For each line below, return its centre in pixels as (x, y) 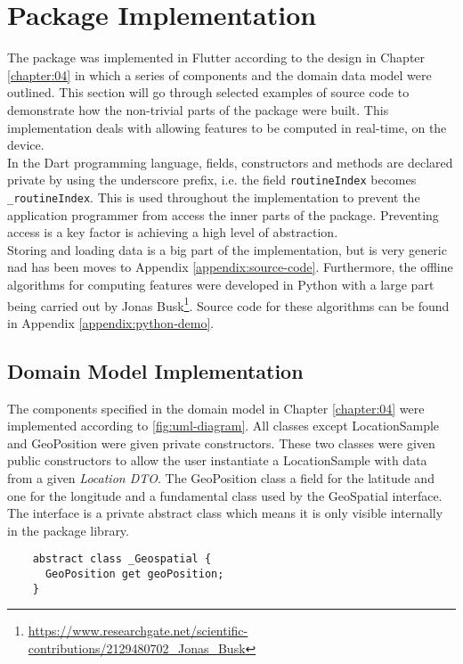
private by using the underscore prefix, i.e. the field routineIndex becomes (212, 180)
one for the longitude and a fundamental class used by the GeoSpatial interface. (225, 495)
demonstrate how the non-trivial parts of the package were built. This (198, 109)
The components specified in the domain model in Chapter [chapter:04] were (216, 408)
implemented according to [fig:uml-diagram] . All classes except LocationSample (223, 426)
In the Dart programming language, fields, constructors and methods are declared (230, 162)
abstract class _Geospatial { (122, 559)
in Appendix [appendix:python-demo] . (111, 322)
